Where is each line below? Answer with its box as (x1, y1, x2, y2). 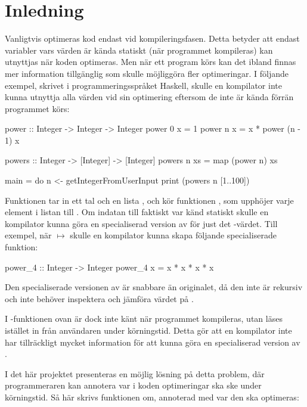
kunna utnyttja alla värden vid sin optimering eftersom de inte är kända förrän (5, 91, 294, 103)
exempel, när (5, 229, 52, 241)
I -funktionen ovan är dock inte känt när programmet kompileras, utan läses (5, 312, 283, 325)
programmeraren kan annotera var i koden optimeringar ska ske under (5, 379, 262, 392)
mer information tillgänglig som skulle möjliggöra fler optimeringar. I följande (5, 67, 289, 79)
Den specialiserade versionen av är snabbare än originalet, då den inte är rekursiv (5, 281, 303, 293)
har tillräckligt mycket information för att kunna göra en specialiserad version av (5, 335, 300, 348)
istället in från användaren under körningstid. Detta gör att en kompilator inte (5, 324, 292, 336)
